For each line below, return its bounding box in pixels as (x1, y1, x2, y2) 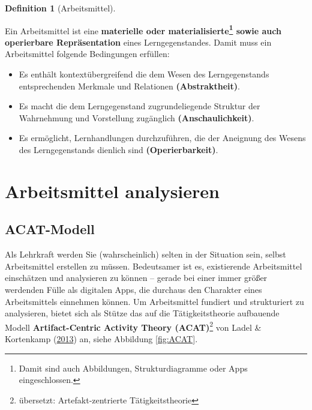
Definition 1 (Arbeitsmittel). (5, 2, 116, 14)
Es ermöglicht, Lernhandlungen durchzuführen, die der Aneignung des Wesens (19, 131, 306, 144)
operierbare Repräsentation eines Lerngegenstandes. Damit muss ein (5, 35, 272, 48)
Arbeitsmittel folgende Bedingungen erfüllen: (5, 47, 170, 60)
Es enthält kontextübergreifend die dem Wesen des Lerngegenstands (19, 68, 269, 80)
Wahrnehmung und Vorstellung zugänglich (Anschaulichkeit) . (19, 111, 254, 124)
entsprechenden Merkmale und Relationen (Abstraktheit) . (19, 79, 240, 92)
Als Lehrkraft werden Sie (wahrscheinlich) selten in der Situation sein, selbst (5, 248, 286, 261)
